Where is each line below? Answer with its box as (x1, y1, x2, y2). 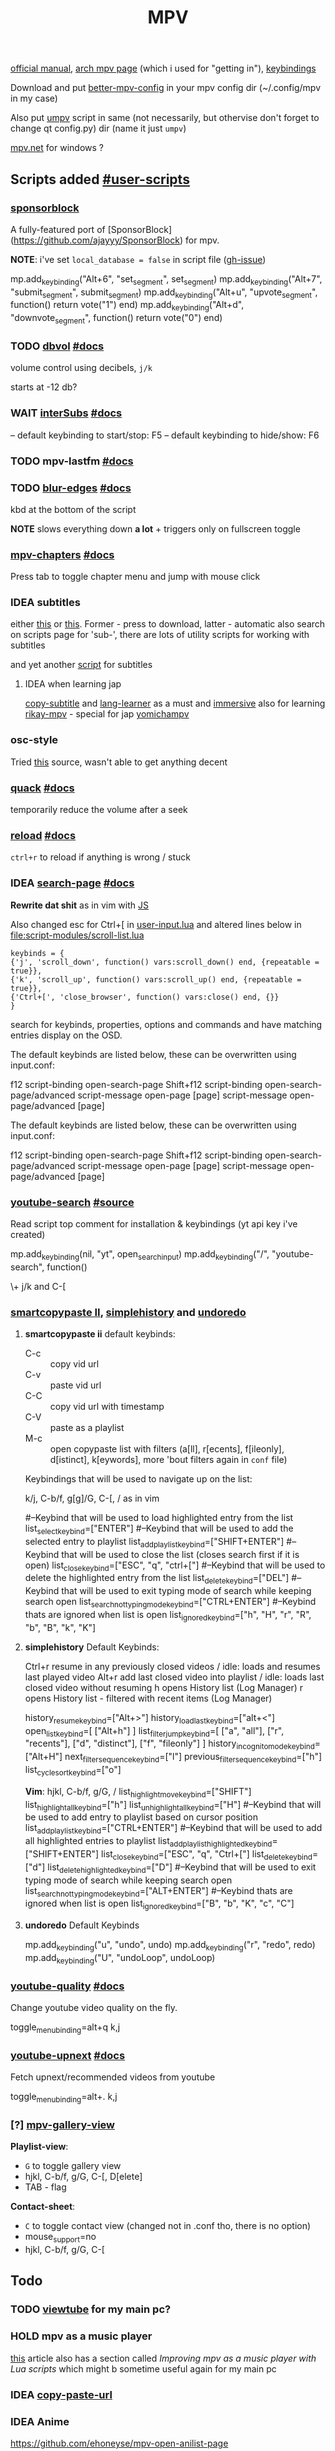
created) (10, 1228, 46, 1240)
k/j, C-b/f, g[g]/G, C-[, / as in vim (24, 1492, 160, 1505)
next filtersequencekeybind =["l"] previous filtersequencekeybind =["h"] (64, 1751, 323, 1765)
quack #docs (10, 781, 75, 795)
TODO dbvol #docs (10, 339, 105, 353)
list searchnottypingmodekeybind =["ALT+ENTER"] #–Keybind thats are (24, 1884, 293, 1899)
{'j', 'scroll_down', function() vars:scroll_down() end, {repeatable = (10, 957, 320, 967)
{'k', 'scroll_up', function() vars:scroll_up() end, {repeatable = (10, 974, 302, 985)
